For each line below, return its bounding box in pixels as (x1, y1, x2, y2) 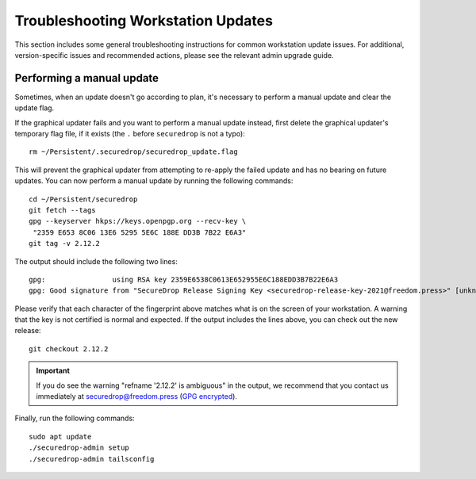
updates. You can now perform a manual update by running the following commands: (14, 176, 294, 186)
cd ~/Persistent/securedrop (29, 194, 138, 204)
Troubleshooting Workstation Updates (14, 12, 274, 29)
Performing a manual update (14, 71, 159, 85)
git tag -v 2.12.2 (29, 239, 101, 248)
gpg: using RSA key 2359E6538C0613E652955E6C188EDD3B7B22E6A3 (29, 274, 339, 284)
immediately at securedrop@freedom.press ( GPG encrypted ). (36, 392, 238, 401)
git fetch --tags (29, 205, 96, 214)
